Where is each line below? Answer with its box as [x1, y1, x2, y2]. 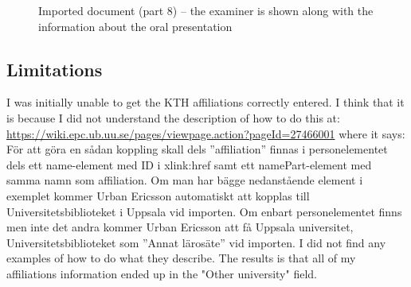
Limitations [6, 56, 103, 81]
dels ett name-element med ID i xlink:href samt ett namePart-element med [6, 156, 372, 173]
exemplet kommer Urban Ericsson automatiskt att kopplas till [6, 187, 310, 204]
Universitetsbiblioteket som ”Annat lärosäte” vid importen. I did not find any [6, 234, 386, 250]
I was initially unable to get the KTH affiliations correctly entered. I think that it [6, 94, 405, 111]
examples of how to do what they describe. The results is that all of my [6, 250, 356, 266]
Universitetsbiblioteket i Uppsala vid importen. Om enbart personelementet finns [6, 203, 402, 219]
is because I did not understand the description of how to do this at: [6, 109, 340, 126]
